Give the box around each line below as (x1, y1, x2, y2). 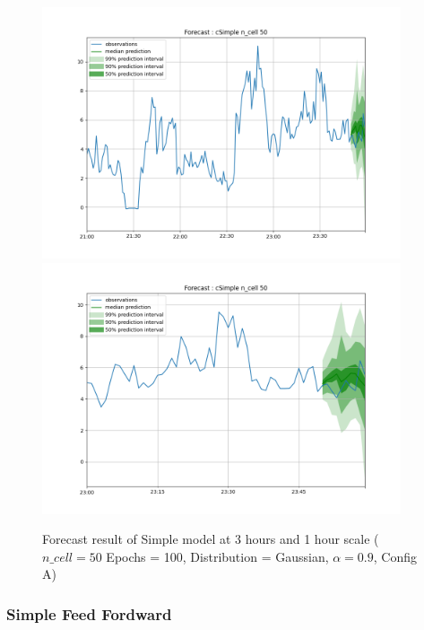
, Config (373, 547, 417, 565)
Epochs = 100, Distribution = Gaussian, (106, 547, 329, 565)
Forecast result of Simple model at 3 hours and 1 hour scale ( (42, 529, 379, 548)
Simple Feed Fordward (6, 602, 172, 625)
